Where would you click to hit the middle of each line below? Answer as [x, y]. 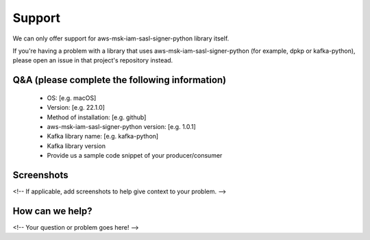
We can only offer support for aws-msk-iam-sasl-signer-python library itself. [121, 38]
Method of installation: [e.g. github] [97, 117]
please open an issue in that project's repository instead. [93, 60]
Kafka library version [76, 146]
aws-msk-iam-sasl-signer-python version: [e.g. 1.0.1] [122, 126]
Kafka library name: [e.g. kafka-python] [103, 136]
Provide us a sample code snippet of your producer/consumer [135, 156]
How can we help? [52, 211]
